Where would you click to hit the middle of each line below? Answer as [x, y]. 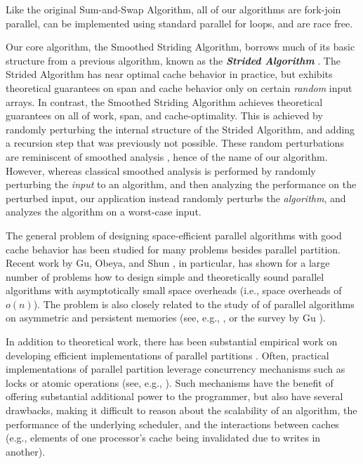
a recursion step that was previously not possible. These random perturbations [175, 143]
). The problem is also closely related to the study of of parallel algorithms [194, 304]
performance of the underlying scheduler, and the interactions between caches [172, 424]
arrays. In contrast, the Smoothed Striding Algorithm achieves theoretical [164, 101]
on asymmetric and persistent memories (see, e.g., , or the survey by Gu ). [166, 318]
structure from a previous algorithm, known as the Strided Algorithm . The [173, 60]
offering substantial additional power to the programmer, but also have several [174, 396]
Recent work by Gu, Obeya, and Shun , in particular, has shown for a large [168, 263]
